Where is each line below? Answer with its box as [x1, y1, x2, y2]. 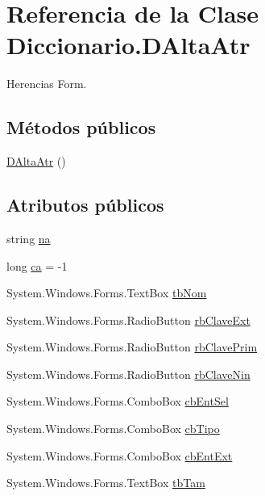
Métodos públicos [6, 115, 156, 140]
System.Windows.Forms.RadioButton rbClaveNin [6, 365, 251, 382]
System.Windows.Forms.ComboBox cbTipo [6, 420, 220, 437]
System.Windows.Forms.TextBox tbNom [6, 284, 207, 301]
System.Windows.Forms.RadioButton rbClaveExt [6, 311, 251, 328]
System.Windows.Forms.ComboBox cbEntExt [6, 447, 233, 464]
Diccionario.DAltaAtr [6, 28, 251, 61]
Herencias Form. [6, 75, 87, 92]
